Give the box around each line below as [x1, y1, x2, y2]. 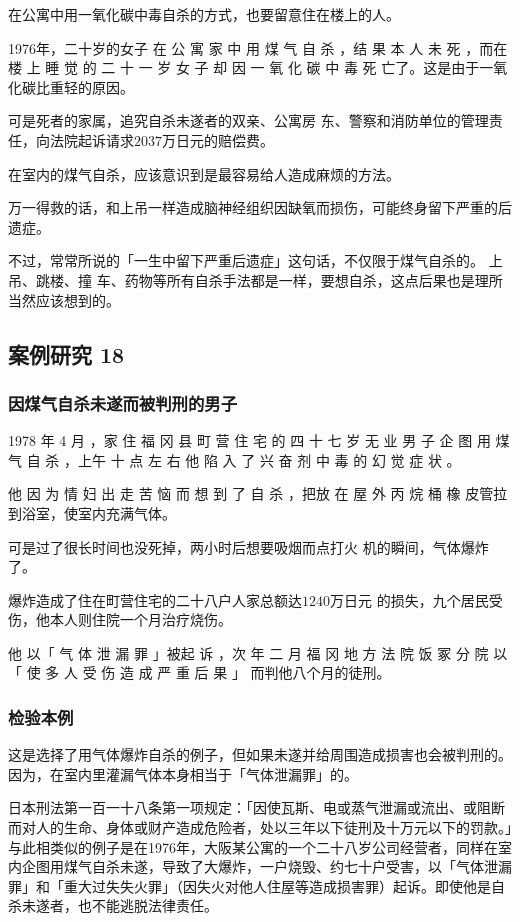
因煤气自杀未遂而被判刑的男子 [8, 390, 238, 415]
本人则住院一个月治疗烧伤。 [49, 609, 232, 630]
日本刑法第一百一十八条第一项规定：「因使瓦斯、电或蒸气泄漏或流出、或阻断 [8, 797, 505, 818]
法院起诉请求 [49, 129, 134, 150]
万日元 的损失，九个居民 [330, 589, 489, 610]
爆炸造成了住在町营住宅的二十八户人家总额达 [8, 589, 302, 610]
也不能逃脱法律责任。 [77, 895, 218, 916]
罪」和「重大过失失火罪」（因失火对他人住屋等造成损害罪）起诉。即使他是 [8, 875, 491, 896]
